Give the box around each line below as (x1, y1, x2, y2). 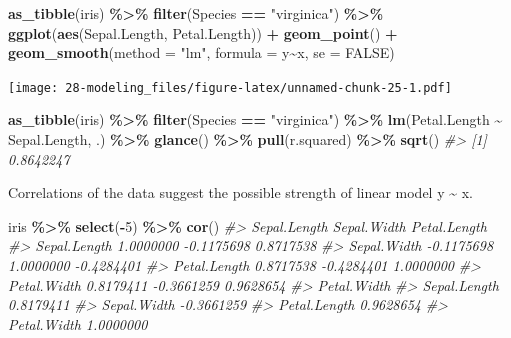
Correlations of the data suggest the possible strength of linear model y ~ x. (8, 182, 473, 203)
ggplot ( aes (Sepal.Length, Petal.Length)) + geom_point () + (8, 22, 398, 43)
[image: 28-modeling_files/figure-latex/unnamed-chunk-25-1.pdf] (8, 80, 452, 95)
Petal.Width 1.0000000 (8, 313, 148, 334)
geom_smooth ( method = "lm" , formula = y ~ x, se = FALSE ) (8, 42, 395, 63)
